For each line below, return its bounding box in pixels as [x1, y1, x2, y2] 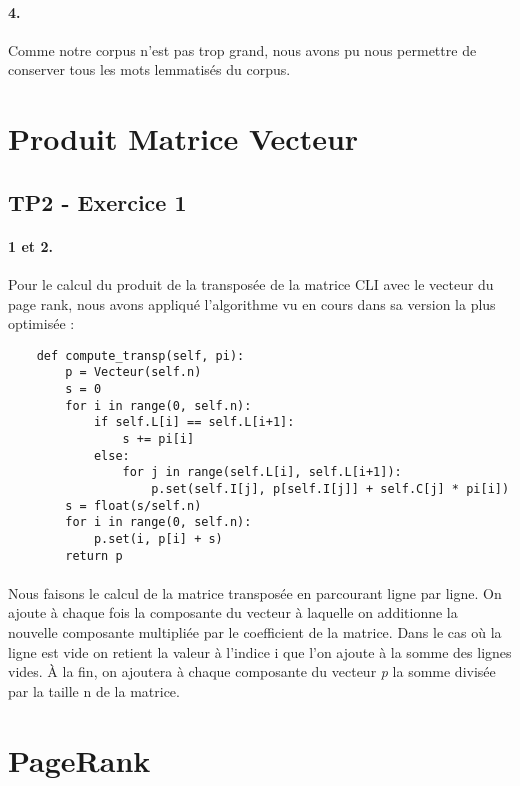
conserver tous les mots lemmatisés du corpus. [8, 59, 291, 80]
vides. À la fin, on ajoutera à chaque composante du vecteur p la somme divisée [8, 661, 496, 682]
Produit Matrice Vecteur [8, 118, 359, 159]
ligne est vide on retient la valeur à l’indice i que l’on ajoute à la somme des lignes [8, 641, 512, 662]
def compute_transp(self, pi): [36, 348, 245, 363]
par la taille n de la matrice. [8, 680, 180, 701]
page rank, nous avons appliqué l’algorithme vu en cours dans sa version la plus [8, 293, 496, 314]
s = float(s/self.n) [65, 498, 202, 513]
